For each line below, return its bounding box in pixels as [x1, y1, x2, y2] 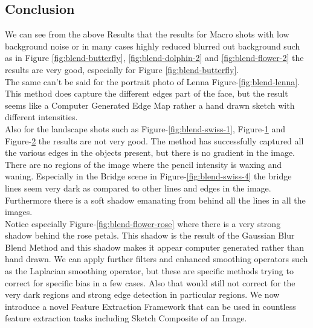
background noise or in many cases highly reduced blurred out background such [5, 39, 300, 52]
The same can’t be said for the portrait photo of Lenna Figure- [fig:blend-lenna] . [5, 75, 300, 88]
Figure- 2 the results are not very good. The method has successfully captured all [5, 134, 304, 147]
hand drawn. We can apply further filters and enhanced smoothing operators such [5, 252, 308, 265]
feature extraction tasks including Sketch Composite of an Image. [5, 312, 247, 324]
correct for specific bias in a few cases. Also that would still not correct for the [5, 276, 295, 289]
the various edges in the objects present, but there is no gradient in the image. [5, 146, 295, 159]
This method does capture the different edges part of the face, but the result [5, 87, 288, 100]
